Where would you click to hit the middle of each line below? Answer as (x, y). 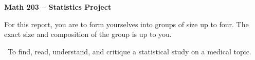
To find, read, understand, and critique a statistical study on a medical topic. (129, 51)
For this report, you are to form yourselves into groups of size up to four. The (126, 24)
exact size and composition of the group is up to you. (88, 34)
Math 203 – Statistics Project (58, 7)
